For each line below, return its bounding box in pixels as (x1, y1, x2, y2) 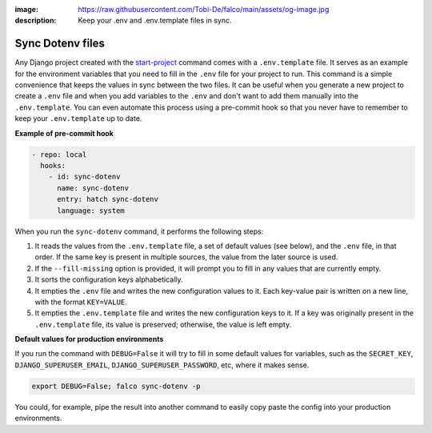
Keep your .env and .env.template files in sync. (78, 16, 232, 26)
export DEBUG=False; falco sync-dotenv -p (31, 381, 201, 391)
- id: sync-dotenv (48, 172, 121, 182)
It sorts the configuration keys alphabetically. (34, 275, 183, 284)
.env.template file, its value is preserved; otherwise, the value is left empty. (34, 319, 292, 329)
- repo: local (31, 150, 87, 159)
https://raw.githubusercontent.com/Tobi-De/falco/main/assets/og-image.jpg (78, 5, 330, 14)
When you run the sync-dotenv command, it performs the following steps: (14, 227, 264, 236)
